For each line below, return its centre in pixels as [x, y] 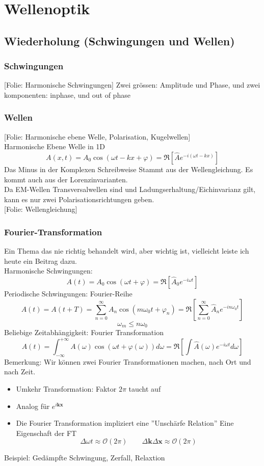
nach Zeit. [20, 372]
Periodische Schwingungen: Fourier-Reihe [68, 293]
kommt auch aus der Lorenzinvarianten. [66, 179]
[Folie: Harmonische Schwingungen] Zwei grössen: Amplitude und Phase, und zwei [132, 85]
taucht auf [145, 389]
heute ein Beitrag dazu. [41, 261]
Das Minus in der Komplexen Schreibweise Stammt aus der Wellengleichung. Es [129, 169]
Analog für [33, 406]
